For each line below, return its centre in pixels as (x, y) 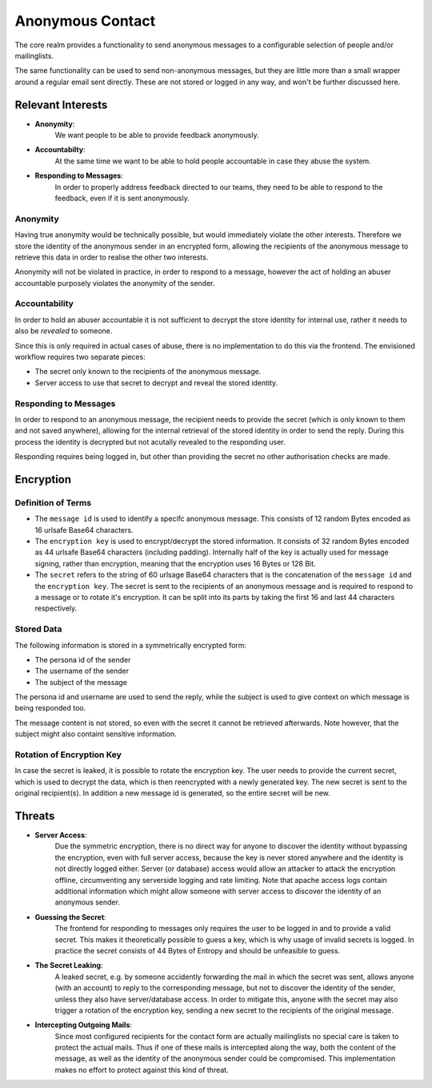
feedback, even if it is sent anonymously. (122, 198)
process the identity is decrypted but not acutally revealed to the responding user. (150, 441)
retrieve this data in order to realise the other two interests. (112, 257)
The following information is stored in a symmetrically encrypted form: (131, 645)
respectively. (56, 608)
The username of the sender (82, 671)
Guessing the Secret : (71, 917)
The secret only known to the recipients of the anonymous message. (148, 372)
